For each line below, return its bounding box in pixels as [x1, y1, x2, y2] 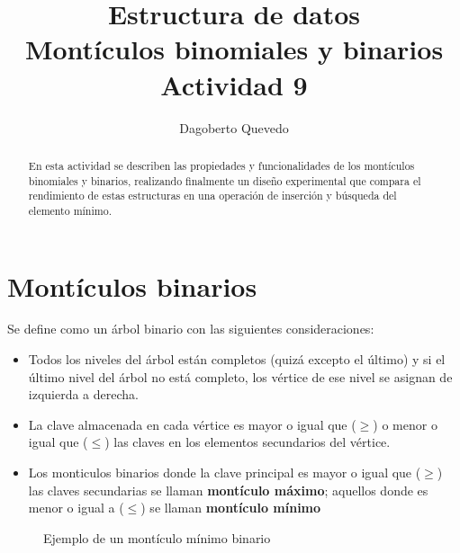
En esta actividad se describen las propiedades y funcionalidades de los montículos [28, 157, 415, 173]
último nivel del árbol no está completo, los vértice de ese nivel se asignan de [28, 367, 453, 386]
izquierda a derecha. [28, 385, 139, 404]
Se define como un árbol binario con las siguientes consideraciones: [7, 319, 374, 338]
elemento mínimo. [28, 202, 112, 218]
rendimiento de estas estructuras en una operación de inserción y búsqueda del [28, 188, 397, 203]
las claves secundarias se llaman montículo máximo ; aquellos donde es [28, 480, 428, 499]
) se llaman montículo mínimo [140, 498, 321, 517]
